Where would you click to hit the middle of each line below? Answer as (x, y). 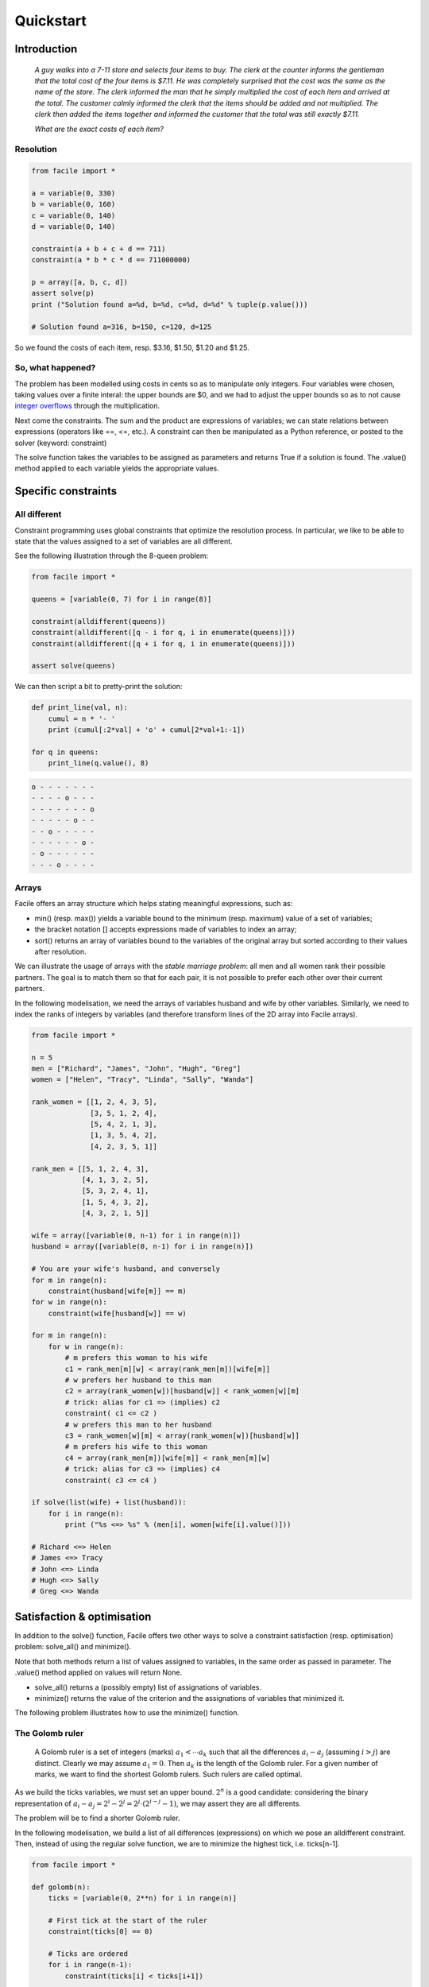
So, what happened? (55, 368)
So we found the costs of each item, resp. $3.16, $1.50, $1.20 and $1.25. (132, 347)
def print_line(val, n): (80, 708)
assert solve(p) (63, 293)
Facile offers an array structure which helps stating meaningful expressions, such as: (154, 904)
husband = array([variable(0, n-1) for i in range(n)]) (143, 1247)
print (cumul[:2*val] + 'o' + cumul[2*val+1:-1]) (147, 730)
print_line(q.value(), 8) (99, 763)
